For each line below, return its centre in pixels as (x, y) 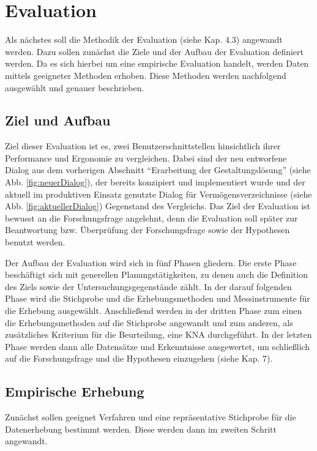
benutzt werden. (35, 242)
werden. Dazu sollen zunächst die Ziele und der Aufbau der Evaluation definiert (155, 51)
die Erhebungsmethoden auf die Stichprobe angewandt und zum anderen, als (149, 322)
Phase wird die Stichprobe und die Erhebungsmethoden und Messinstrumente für (158, 298)
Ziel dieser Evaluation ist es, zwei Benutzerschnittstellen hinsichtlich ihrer (143, 146)
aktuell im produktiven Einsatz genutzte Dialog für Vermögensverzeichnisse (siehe (158, 194)
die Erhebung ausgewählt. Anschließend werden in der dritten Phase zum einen (154, 311)
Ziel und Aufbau (58, 120)
